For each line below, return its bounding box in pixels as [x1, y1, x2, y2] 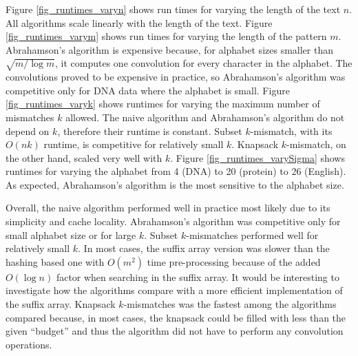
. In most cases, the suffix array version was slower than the [78, 241, 330, 255]
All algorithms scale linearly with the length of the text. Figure [6, 15, 273, 30]
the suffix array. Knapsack [6, 297, 116, 311]
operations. [6, 337, 52, 351]
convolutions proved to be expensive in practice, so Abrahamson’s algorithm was [6, 70, 346, 84]
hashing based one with [6, 254, 105, 269]
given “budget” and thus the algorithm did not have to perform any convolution [6, 324, 344, 338]
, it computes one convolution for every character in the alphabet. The [55, 56, 352, 70]
